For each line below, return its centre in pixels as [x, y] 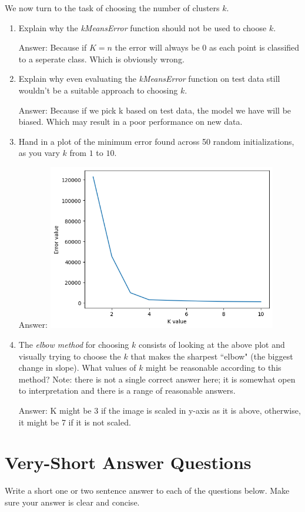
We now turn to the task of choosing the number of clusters [112, 8]
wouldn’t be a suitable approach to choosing [98, 90]
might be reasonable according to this [214, 368]
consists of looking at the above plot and [212, 344]
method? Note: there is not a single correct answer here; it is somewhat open [157, 379]
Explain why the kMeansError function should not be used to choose [143, 27]
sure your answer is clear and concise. [72, 502]
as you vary [39, 153]
